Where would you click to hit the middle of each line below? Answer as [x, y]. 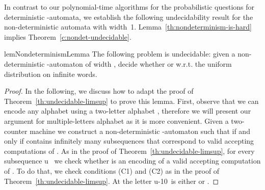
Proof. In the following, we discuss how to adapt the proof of [99, 91]
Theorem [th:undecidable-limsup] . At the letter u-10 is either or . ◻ [112, 181]
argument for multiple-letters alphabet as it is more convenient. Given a [116, 120]
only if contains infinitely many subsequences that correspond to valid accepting [129, 141]
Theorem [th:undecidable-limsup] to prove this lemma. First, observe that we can [131, 101]
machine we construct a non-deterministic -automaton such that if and [140, 131]
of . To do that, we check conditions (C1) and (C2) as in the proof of [112, 170]
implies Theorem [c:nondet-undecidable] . [68, 36]
